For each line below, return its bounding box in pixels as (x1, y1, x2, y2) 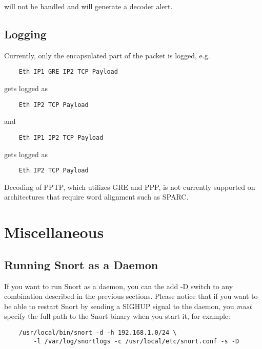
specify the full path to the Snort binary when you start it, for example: (4, 311, 230, 321)
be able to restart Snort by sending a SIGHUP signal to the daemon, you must (4, 300, 252, 311)
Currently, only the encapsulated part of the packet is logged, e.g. (4, 50, 210, 60)
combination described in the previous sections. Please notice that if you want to (4, 291, 258, 301)
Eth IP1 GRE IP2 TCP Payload (18, 68, 118, 76)
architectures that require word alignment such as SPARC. (4, 191, 189, 202)
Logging (4, 26, 47, 41)
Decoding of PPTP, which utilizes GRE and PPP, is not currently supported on (4, 181, 255, 192)
